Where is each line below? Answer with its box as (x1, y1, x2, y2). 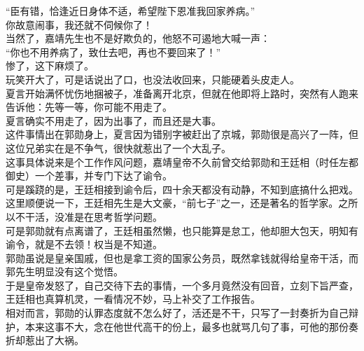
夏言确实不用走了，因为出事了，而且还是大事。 (6, 113, 221, 128)
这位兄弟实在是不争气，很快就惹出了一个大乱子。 (6, 140, 231, 155)
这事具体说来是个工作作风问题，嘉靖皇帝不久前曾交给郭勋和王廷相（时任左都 (6, 154, 358, 169)
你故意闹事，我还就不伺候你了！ (6, 17, 153, 32)
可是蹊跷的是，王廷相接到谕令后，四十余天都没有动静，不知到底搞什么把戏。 (6, 181, 358, 196)
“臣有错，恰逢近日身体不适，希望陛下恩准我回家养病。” (6, 4, 255, 18)
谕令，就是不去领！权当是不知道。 (6, 237, 162, 252)
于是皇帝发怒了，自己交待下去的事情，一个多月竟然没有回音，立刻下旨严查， (6, 277, 358, 292)
